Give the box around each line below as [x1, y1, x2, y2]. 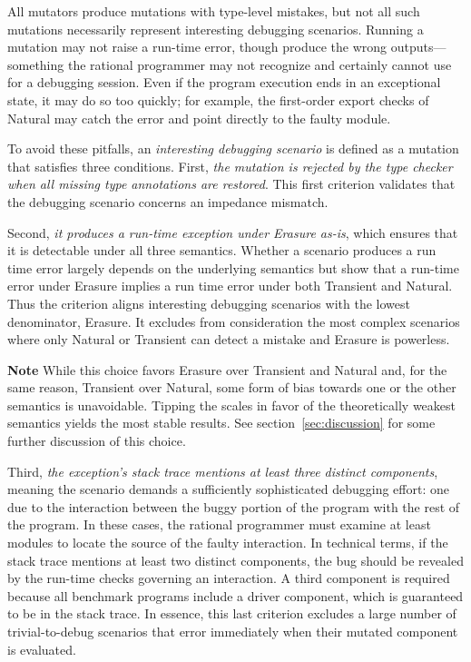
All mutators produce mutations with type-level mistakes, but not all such [7, 2, 420, 20]
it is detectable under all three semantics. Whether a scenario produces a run [7, 241, 437, 260]
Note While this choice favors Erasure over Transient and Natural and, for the [7, 360, 447, 379]
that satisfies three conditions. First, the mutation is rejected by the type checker [7, 156, 453, 175]
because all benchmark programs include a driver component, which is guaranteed [7, 586, 464, 605]
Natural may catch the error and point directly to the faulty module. [7, 108, 391, 127]
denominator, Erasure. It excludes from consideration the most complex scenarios [7, 311, 460, 331]
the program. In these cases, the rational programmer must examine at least [7, 515, 431, 534]
